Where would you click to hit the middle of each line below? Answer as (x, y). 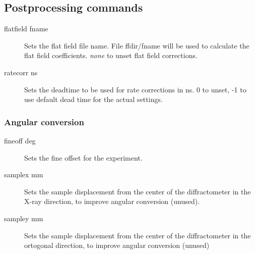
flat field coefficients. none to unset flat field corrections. (111, 55)
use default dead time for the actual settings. (93, 99)
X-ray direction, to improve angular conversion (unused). (112, 201)
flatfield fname (26, 29)
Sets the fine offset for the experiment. (83, 157)
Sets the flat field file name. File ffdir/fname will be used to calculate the (137, 45)
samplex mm (24, 174)
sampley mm (24, 218)
